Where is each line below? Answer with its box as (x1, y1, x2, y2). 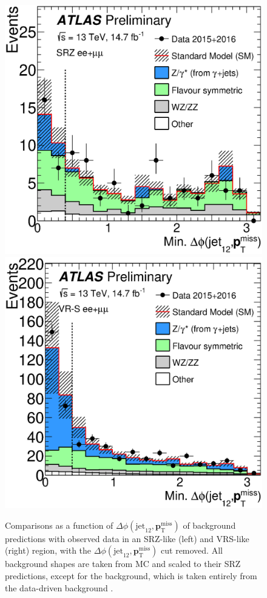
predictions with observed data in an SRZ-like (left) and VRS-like (5, 532, 249, 545)
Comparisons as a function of (5, 518, 113, 531)
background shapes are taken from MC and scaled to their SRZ (5, 557, 241, 570)
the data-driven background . (5, 581, 113, 594)
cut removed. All (161, 544, 223, 557)
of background (183, 518, 236, 531)
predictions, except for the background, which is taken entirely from (5, 569, 257, 582)
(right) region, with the (5, 544, 92, 557)
